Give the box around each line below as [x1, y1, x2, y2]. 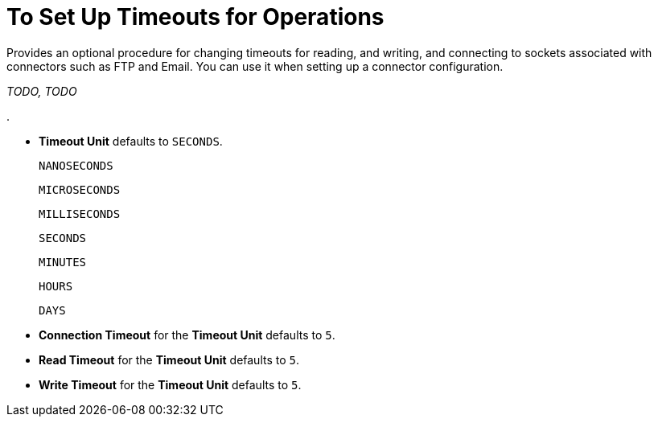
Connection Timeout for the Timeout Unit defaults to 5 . [39, 327, 335, 342]
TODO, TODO [6, 84, 77, 98]
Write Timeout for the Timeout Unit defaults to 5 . [39, 377, 302, 392]
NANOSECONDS [39, 158, 113, 172]
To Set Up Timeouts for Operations [6, 3, 385, 31]
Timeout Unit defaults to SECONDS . [39, 133, 223, 148]
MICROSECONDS [39, 183, 121, 196]
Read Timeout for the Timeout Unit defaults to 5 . [39, 352, 300, 367]
